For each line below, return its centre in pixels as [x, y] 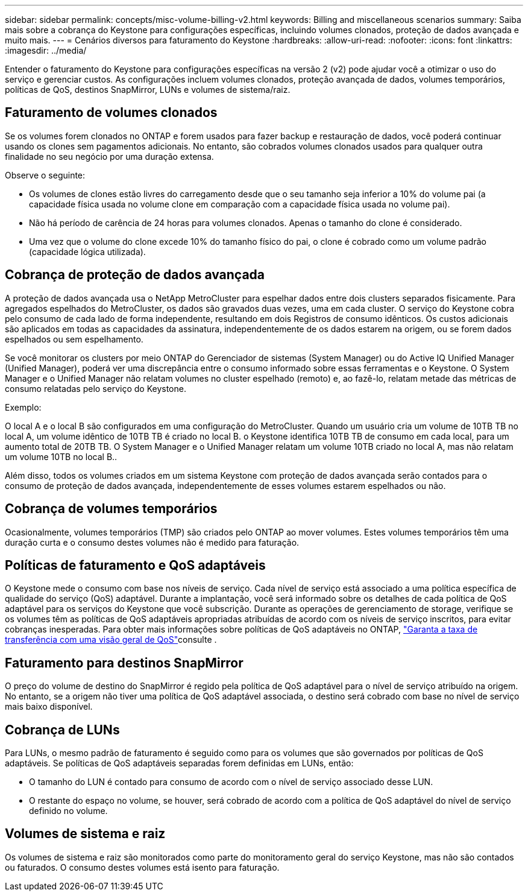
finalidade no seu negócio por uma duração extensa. [109, 156]
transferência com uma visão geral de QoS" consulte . [111, 640]
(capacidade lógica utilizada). [87, 251]
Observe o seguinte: [45, 175]
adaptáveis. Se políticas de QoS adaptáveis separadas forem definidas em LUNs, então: [179, 763]
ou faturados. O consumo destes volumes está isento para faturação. [142, 867]
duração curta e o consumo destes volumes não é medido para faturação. [152, 542]
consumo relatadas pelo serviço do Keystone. [96, 388]
